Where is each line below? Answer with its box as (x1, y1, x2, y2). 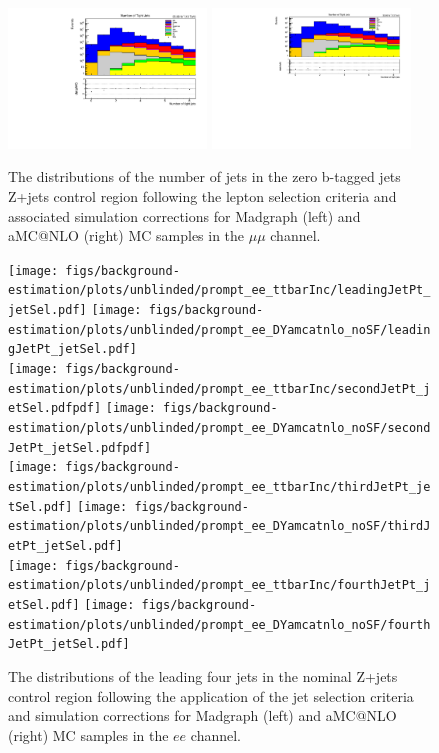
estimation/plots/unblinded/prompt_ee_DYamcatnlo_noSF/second (8, 421, 431, 436)
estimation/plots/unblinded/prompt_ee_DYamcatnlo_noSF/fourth (8, 617, 431, 632)
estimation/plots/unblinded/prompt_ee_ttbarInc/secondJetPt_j (8, 381, 431, 396)
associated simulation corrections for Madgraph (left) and (8, 205, 361, 226)
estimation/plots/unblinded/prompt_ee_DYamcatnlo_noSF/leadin (8, 322, 431, 337)
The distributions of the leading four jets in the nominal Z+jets (8, 665, 398, 686)
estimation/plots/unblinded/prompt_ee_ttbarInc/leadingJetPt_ (8, 283, 431, 298)
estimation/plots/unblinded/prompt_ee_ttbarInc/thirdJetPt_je (8, 480, 431, 495)
